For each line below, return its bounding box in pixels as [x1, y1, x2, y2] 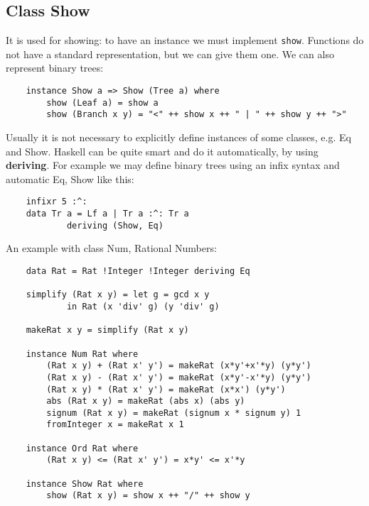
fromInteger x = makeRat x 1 [46, 419, 184, 430]
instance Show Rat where [26, 478, 144, 489]
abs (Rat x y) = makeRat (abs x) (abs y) [46, 396, 245, 407]
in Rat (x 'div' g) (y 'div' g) [66, 301, 220, 312]
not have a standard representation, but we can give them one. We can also [6, 46, 334, 61]
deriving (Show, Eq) [66, 220, 164, 231]
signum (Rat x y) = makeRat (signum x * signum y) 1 [46, 407, 301, 418]
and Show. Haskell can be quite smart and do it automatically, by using [6, 143, 319, 158]
